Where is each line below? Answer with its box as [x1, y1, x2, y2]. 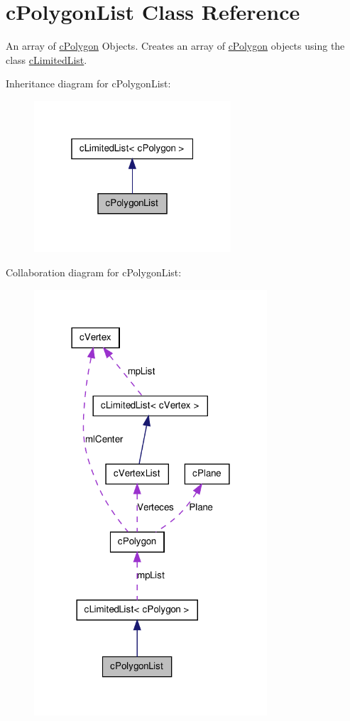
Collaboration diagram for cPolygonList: [6, 264, 182, 279]
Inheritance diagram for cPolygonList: [6, 76, 171, 91]
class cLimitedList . [6, 52, 87, 67]
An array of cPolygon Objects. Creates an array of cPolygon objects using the [6, 38, 345, 53]
